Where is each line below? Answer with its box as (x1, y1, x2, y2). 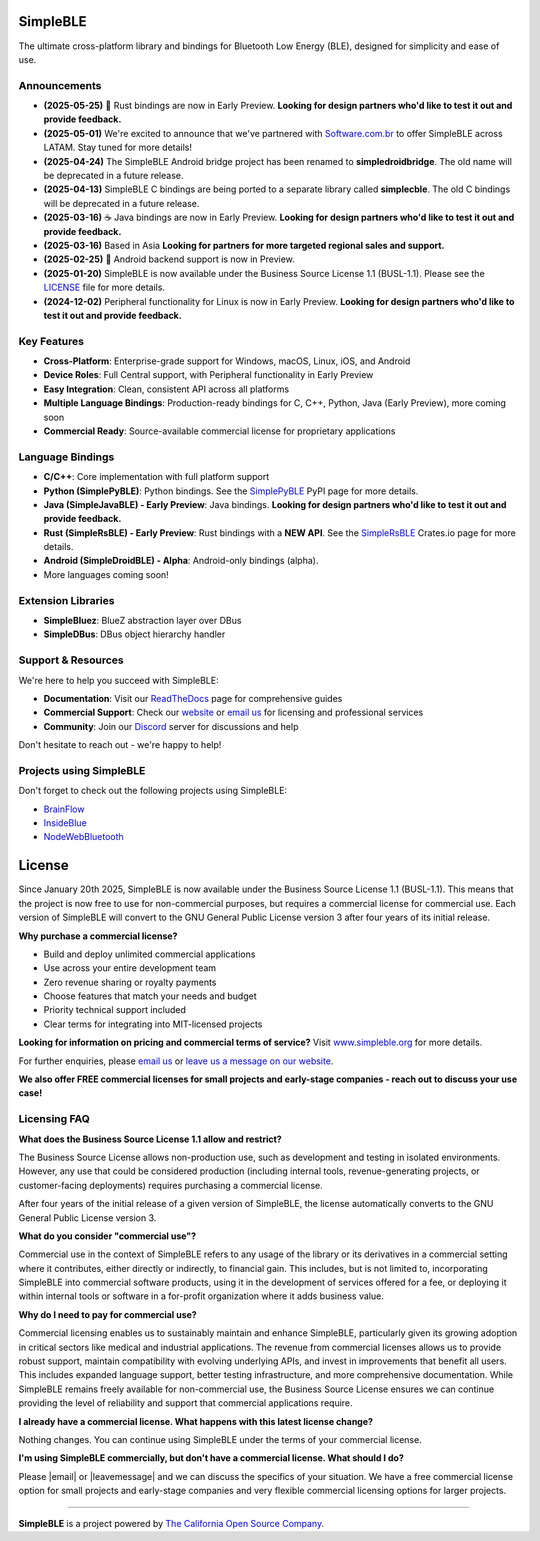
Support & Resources (18, 653, 124, 667)
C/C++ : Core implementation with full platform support (43, 471, 270, 483)
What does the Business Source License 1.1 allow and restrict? (18, 1133, 282, 1145)
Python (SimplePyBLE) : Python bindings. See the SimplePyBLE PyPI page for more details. (43, 485, 419, 497)
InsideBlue (43, 817, 87, 829)
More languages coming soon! (43, 568, 169, 580)
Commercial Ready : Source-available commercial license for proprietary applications (43, 425, 396, 437)
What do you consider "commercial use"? (18, 1230, 197, 1242)
